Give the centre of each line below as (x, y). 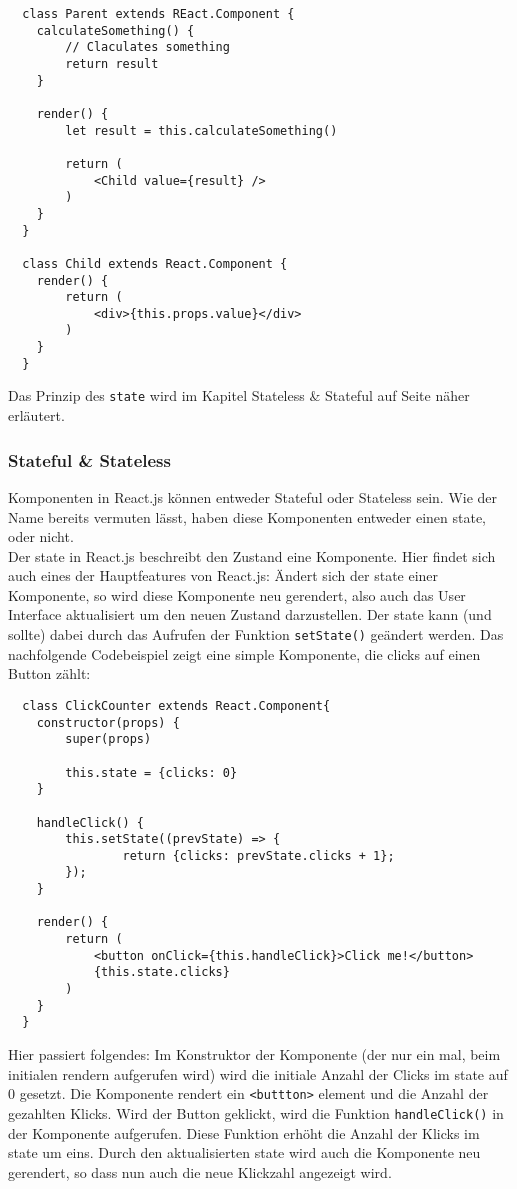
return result (112, 63)
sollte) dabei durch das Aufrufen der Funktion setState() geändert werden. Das (256, 634)
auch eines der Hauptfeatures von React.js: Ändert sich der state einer (223, 575)
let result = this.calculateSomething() (201, 130)
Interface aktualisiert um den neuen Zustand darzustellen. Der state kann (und (250, 614)
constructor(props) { (108, 722)
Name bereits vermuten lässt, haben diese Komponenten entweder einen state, (247, 516)
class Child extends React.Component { (155, 263)
